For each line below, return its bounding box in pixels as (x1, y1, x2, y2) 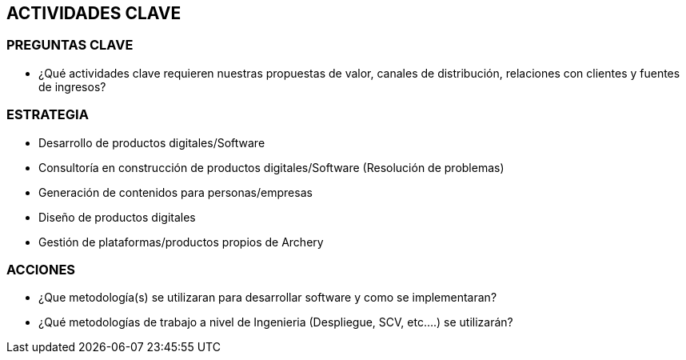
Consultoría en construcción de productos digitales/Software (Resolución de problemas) (38, 160, 505, 174)
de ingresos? (38, 79, 106, 94)
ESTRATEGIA (6, 106, 89, 123)
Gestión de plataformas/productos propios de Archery (38, 234, 324, 249)
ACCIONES (6, 261, 76, 278)
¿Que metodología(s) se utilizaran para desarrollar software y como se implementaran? (38, 290, 497, 305)
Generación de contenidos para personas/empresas (38, 185, 313, 199)
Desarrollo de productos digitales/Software (38, 135, 265, 150)
